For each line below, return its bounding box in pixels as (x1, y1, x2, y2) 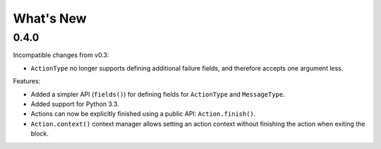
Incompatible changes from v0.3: (13, 51, 109, 59)
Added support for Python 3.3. (30, 100, 119, 108)
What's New (13, 11, 87, 26)
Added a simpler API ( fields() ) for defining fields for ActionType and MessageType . (30, 90, 285, 98)
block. (30, 129, 49, 138)
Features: (13, 77, 41, 85)
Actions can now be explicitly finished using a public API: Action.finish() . (30, 109, 256, 118)
